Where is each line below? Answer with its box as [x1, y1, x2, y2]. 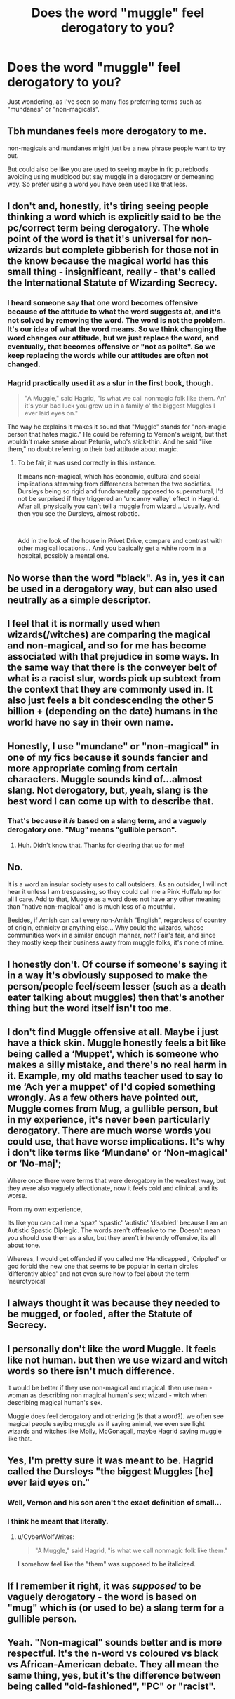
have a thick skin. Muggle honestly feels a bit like [7, 1037, 227, 1049]
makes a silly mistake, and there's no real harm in [7, 1059, 227, 1071]
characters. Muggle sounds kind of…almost [7, 773, 203, 785]
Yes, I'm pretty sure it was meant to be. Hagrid [7, 1455, 214, 1467]
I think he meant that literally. [7, 1517, 109, 1526]
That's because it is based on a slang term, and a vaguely [7, 816, 207, 826]
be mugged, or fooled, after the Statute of [7, 1308, 193, 1320]
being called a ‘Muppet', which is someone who [7, 1048, 220, 1060]
